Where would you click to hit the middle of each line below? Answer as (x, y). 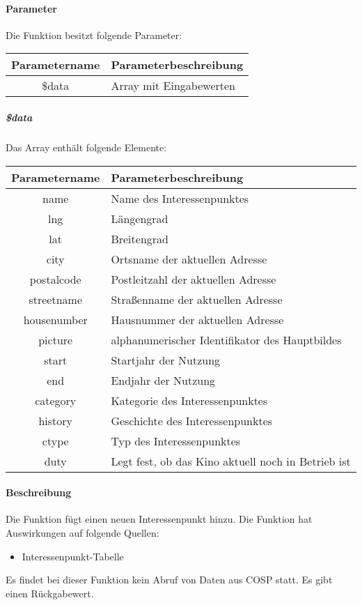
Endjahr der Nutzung (163, 380)
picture (56, 339)
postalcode (55, 279)
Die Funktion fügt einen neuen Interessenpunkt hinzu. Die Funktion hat (159, 519)
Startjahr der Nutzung (166, 360)
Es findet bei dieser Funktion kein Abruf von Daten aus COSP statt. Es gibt (169, 580)
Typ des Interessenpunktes (176, 441)
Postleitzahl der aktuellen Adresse (194, 279)
